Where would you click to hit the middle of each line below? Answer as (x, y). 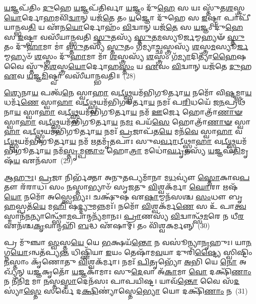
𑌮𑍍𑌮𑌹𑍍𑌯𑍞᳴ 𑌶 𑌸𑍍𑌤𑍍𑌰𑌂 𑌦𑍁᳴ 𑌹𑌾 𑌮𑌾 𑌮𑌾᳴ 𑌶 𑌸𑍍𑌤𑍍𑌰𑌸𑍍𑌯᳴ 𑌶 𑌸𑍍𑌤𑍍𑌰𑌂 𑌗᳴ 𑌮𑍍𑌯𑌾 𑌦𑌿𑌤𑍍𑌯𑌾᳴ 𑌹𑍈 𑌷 (125, 56)
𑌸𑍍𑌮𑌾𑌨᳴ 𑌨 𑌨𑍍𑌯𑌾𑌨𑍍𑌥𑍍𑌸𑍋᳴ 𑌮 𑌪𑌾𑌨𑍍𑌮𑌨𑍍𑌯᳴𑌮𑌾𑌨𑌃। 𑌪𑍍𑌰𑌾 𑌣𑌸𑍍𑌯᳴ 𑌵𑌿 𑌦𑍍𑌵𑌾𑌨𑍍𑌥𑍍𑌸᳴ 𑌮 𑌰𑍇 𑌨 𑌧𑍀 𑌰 (124, 215)
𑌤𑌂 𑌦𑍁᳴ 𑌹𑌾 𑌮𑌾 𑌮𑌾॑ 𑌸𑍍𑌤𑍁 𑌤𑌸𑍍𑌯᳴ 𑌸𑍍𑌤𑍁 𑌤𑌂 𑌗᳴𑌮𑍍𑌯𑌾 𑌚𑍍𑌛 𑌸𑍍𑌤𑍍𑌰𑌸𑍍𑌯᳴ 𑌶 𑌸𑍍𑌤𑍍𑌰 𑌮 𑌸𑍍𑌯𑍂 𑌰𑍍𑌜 (126, 46)
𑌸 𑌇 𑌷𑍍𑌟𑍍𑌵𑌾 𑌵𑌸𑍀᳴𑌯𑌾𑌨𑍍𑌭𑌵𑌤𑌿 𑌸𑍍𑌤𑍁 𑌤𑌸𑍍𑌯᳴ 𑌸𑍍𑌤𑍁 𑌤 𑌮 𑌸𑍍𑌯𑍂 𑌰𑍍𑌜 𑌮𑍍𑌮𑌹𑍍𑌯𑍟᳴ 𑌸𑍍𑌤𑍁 (125, 36)
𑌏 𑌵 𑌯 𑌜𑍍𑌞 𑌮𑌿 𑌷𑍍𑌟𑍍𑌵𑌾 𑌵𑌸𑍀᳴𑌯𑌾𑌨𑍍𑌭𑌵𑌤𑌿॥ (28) (70, 76)
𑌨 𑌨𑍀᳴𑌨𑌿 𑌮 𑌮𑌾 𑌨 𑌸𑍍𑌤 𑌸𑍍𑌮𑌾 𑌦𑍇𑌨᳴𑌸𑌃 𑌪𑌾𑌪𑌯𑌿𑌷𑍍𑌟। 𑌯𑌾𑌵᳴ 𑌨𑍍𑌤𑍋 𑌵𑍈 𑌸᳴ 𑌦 (122, 281)
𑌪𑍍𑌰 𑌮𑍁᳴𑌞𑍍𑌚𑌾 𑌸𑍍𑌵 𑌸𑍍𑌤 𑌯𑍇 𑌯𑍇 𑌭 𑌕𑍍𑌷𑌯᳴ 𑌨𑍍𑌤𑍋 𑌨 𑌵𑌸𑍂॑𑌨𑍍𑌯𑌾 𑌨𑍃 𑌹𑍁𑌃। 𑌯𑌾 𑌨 (128, 242)
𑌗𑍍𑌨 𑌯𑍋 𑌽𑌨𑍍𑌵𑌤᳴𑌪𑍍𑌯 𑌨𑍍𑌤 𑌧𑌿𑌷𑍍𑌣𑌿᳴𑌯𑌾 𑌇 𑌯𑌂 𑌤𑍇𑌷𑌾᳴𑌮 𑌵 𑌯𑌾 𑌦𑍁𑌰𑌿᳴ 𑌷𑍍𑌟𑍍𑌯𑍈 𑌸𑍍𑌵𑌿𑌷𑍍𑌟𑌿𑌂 (128, 252)
